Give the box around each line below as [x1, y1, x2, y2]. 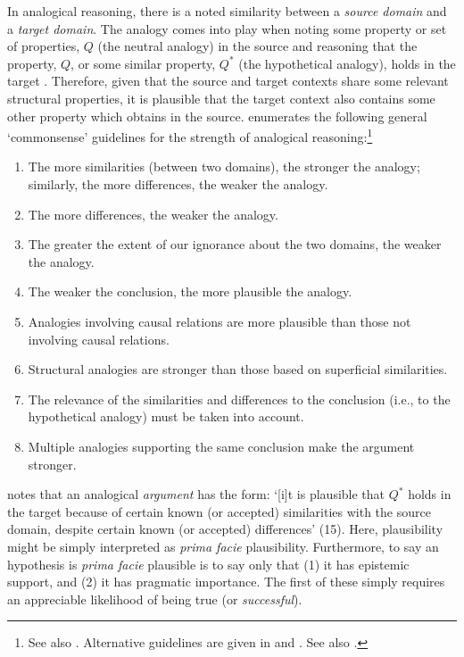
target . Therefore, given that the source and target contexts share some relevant [7, 71, 449, 90]
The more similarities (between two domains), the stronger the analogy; [28, 157, 420, 176]
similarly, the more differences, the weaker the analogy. [28, 175, 328, 193]
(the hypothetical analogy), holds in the [238, 54, 456, 72]
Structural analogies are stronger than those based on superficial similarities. [28, 360, 448, 378]
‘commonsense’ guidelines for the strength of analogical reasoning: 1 [7, 125, 373, 146]
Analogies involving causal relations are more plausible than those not [28, 312, 411, 330]
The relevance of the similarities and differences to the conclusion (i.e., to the [28, 389, 451, 408]
